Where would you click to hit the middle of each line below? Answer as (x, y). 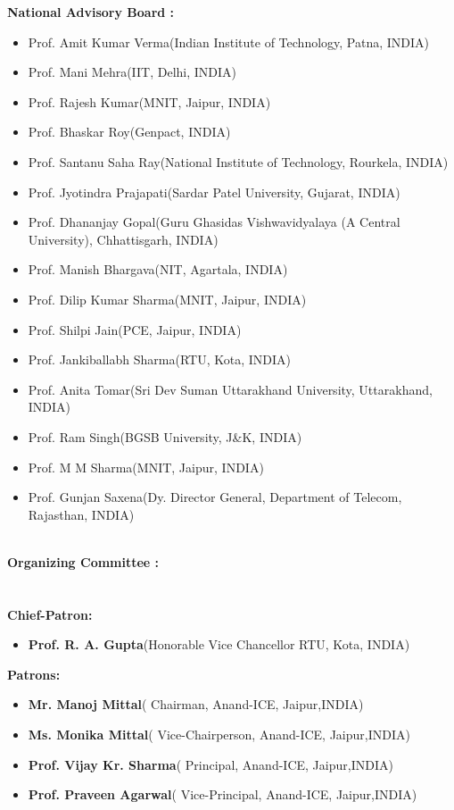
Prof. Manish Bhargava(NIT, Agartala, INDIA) (158, 269)
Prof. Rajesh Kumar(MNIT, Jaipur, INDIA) (149, 101)
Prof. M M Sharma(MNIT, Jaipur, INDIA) (146, 467)
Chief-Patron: (50, 614)
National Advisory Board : (91, 12)
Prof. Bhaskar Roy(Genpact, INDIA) (129, 132)
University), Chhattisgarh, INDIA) (123, 239)
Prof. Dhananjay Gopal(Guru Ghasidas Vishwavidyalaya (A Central (214, 222)
